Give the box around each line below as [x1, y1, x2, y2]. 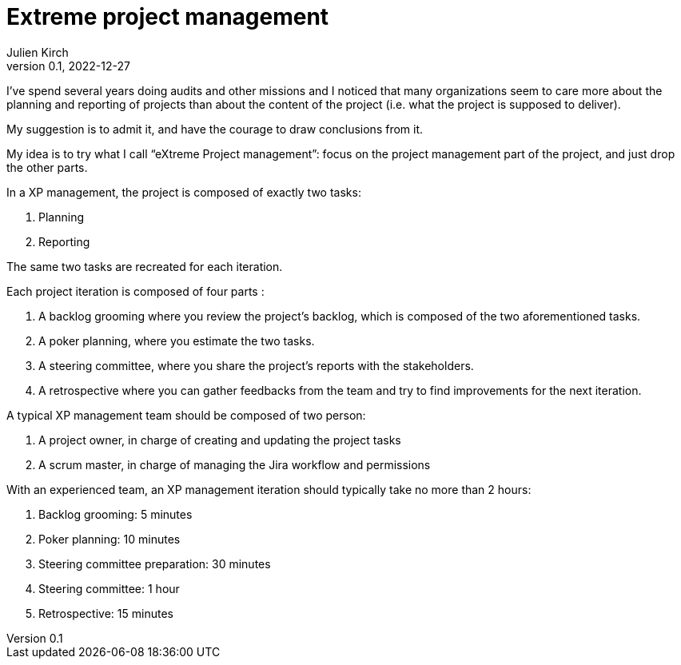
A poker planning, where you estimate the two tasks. [38, 333, 315, 348]
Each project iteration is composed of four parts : [6, 284, 265, 298]
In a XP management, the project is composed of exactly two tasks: [6, 185, 361, 199]
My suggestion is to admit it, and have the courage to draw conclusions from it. [6, 121, 424, 136]
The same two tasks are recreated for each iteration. [6, 259, 283, 273]
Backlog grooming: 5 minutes [38, 507, 193, 521]
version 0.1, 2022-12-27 [6, 58, 130, 73]
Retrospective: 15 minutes [38, 606, 173, 620]
